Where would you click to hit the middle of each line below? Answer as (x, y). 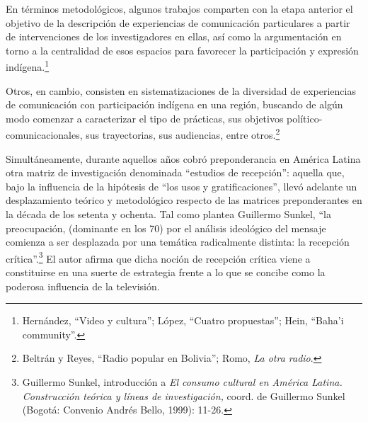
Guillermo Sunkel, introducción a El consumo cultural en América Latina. (182, 382)
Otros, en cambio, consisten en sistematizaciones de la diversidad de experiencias (181, 90)
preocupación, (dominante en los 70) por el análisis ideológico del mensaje (166, 228)
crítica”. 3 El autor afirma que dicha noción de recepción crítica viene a (158, 257)
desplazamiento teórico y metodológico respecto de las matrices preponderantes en (184, 200)
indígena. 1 (28, 66)
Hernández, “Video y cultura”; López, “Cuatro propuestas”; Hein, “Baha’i (183, 320)
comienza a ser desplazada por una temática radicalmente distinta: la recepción (178, 242)
